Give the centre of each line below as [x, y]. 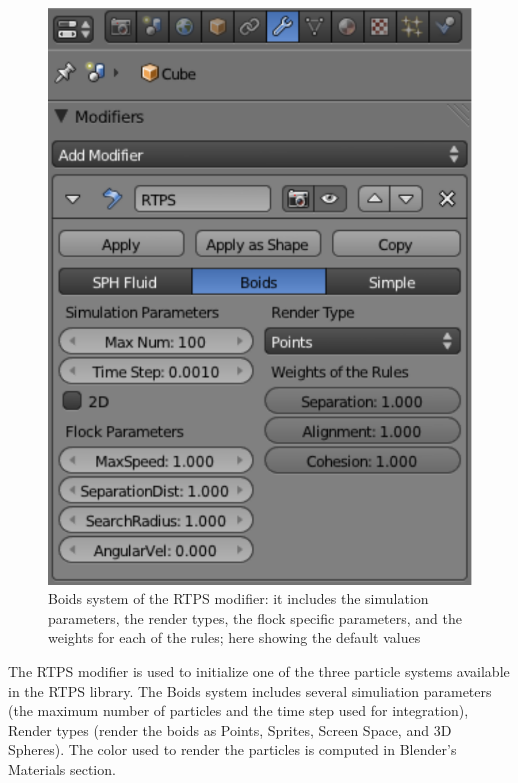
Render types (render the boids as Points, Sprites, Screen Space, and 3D [230, 729]
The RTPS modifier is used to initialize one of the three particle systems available [259, 670]
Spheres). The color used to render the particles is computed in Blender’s [232, 749]
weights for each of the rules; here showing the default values [234, 637]
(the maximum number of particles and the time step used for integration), [238, 710]
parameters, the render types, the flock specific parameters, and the [255, 617]
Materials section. [62, 768]
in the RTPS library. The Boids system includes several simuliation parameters [250, 690]
